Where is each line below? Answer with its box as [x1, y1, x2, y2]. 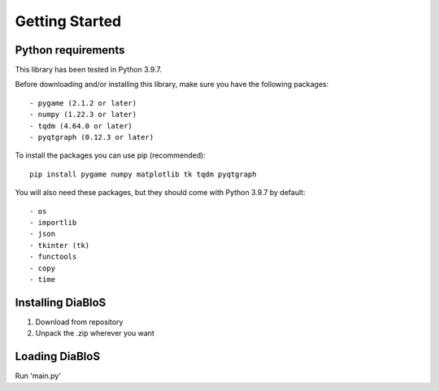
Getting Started [15, 12, 122, 30]
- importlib [29, 218, 77, 227]
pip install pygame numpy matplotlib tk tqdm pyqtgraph [29, 169, 257, 179]
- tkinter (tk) [29, 241, 90, 250]
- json [29, 229, 56, 239]
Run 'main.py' [15, 371, 61, 381]
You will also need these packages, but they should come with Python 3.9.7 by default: [15, 188, 306, 198]
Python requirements [15, 43, 125, 57]
